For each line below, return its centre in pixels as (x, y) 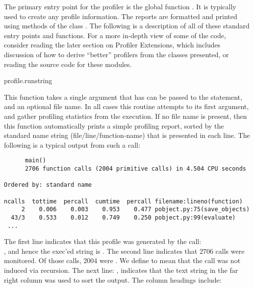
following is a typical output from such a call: (72, 144)
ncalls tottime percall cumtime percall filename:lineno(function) (123, 201)
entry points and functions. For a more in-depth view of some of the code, (115, 35)
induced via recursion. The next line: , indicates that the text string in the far (121, 270)
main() (35, 161)
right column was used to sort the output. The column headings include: (113, 279)
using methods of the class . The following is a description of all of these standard (127, 26)
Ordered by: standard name (48, 185)
